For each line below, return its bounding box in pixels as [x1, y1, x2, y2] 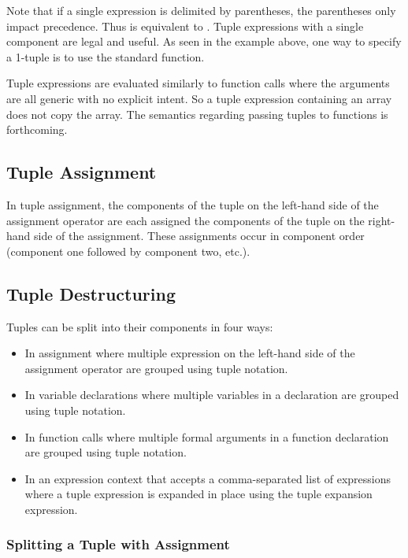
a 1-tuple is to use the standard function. [6, 48, 205, 65]
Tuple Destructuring [6, 281, 176, 305]
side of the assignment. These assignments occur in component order [34, 227, 365, 244]
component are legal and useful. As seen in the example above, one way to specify [6, 33, 402, 50]
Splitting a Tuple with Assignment [6, 534, 230, 554]
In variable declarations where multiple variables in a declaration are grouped [24, 386, 399, 403]
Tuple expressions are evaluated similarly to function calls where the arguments [6, 75, 390, 91]
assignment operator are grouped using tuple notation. [24, 360, 288, 376]
